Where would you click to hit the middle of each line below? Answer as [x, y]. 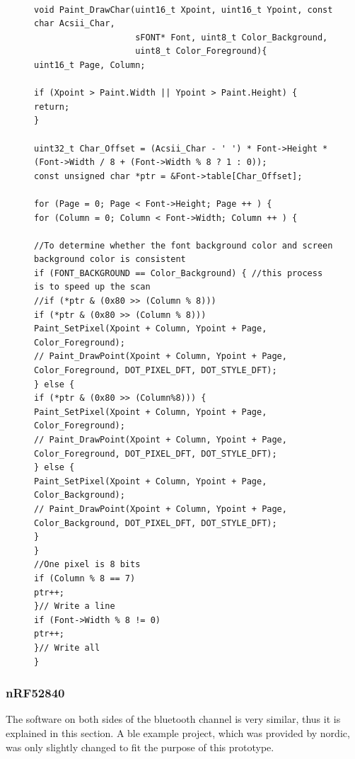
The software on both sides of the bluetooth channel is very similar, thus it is [173, 719]
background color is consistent [110, 259]
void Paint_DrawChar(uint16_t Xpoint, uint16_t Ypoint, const [184, 10]
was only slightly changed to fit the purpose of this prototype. [140, 747]
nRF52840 [35, 693]
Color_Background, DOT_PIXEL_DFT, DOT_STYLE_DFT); [156, 523]
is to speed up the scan [92, 287]
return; [52, 107]
